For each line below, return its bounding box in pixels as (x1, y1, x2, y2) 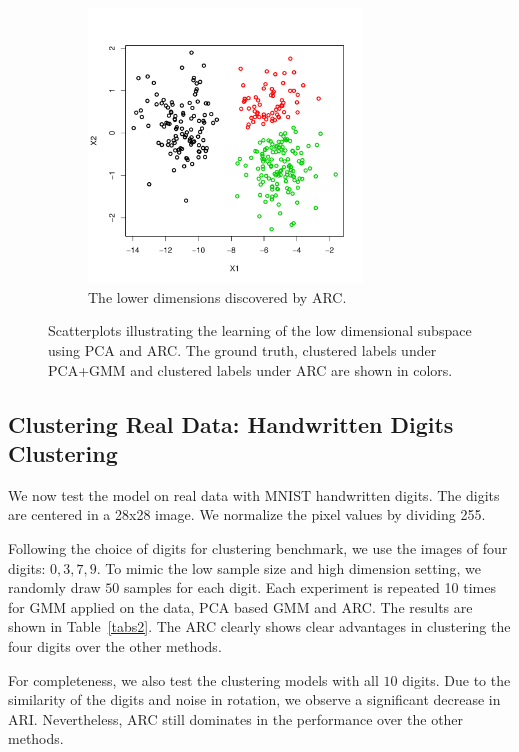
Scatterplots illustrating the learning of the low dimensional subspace (48, 320, 472, 341)
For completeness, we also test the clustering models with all (8, 669, 379, 690)
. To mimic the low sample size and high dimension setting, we (96, 557, 481, 578)
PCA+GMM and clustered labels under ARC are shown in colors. (48, 359, 453, 380)
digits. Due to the (402, 669, 511, 690)
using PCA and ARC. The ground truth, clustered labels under (48, 339, 437, 360)
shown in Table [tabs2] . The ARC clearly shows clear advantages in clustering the (8, 616, 511, 637)
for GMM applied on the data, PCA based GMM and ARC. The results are (8, 596, 473, 617)
